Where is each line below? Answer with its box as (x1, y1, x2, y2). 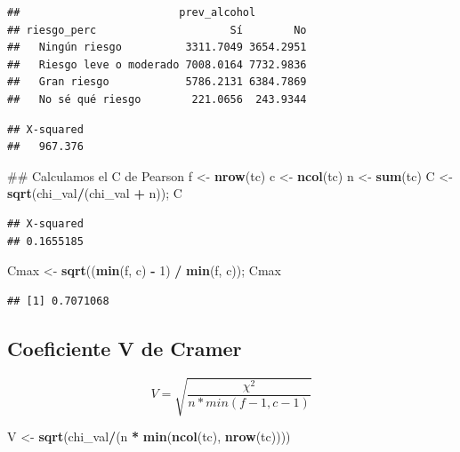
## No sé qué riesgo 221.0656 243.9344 (7, 92, 307, 106)
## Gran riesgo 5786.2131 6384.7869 (7, 75, 307, 89)
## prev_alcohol (7, 6, 256, 19)
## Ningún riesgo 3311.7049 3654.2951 (7, 41, 307, 54)
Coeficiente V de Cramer (7, 334, 242, 361)
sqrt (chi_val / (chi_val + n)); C (7, 184, 182, 202)
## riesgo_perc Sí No (7, 23, 307, 36)
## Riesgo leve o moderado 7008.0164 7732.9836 (7, 58, 307, 71)
